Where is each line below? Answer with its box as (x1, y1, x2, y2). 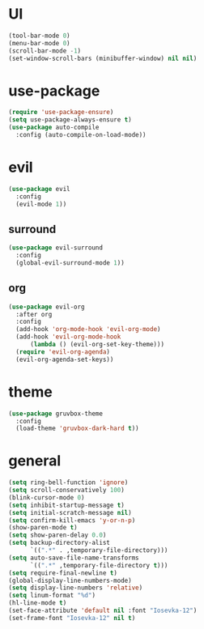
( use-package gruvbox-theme (8, 410, 104, 418)
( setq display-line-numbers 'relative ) (8, 584, 143, 592)
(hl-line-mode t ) (8, 599, 67, 607)
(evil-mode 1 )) (15, 200, 67, 208)
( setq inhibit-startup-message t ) (8, 501, 125, 509)
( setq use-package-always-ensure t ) (8, 116, 132, 124)
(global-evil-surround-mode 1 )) (15, 259, 125, 267)
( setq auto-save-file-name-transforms (8, 554, 139, 562)
